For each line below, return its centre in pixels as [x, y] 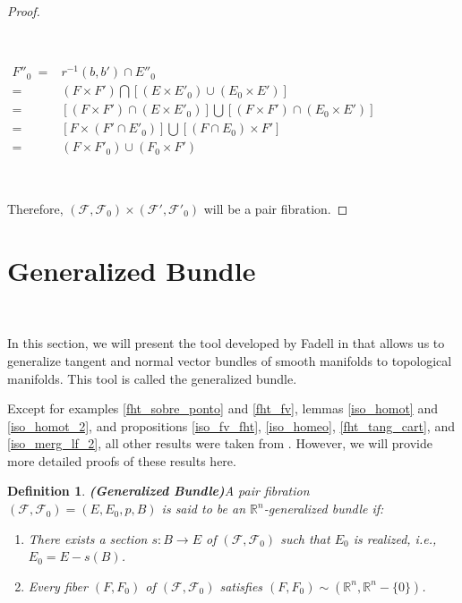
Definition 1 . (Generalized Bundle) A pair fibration [158, 491]
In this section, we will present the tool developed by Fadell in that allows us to [226, 343]
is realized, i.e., [395, 538]
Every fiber [58, 586]
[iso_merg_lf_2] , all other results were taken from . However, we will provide [220, 443]
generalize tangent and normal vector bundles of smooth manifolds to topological [230, 360]
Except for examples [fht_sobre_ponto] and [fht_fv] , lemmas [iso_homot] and [222, 408]
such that [305, 538]
